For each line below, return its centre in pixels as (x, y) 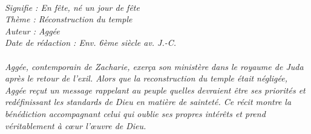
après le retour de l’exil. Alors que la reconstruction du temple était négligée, (146, 78)
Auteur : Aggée (32, 30)
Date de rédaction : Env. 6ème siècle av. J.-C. (91, 43)
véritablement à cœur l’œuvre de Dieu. (76, 125)
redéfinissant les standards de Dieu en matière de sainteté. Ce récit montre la (148, 102)
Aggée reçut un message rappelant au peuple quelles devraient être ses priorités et (155, 90)
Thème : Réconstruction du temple (69, 19)
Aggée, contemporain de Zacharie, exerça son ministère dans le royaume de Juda (154, 66)
